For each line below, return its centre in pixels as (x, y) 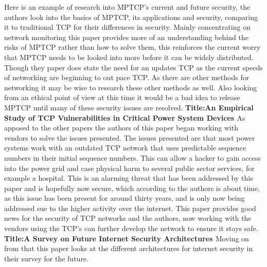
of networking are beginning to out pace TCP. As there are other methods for (127, 77)
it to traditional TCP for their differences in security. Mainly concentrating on (127, 27)
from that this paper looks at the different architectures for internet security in (129, 248)
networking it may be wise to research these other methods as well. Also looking (131, 87)
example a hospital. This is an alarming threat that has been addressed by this (129, 178)
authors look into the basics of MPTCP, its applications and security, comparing (131, 17)
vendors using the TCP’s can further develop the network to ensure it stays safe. (131, 228)
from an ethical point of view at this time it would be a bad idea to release (122, 97)
